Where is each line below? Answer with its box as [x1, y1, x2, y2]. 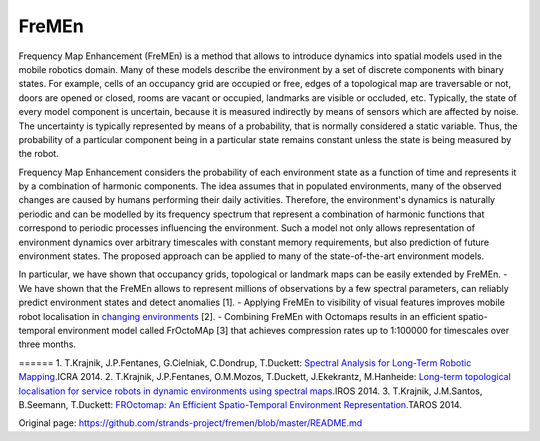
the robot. [18, 148, 59, 160]
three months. [18, 338, 77, 350]
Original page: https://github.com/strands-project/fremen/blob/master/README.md [18, 417, 363, 429]
